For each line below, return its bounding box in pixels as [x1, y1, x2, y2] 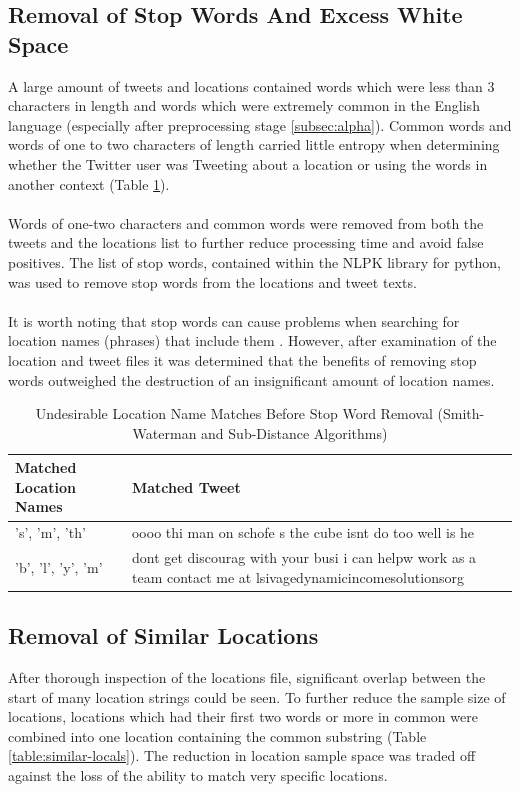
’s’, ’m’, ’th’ [15, 522, 86, 543]
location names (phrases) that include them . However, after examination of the [8, 330, 497, 351]
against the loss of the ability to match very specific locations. [8, 765, 388, 786]
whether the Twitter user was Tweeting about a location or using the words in [8, 153, 488, 174]
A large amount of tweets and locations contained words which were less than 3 [8, 75, 495, 96]
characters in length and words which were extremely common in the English [8, 95, 480, 116]
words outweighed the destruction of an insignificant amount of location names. [8, 369, 495, 390]
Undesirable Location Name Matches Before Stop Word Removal [35, 403, 433, 424]
